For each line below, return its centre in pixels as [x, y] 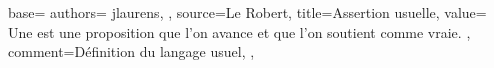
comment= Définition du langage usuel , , [131, 51]
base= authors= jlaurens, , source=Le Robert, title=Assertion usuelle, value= [247, 12]
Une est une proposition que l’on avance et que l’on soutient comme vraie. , [239, 31]
